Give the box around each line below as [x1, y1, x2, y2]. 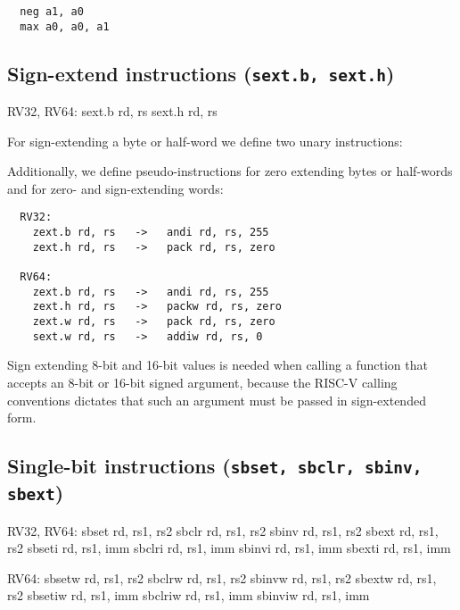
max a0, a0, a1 [20, 20, 110, 33]
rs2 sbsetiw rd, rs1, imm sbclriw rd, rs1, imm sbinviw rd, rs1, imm [7, 586, 370, 605]
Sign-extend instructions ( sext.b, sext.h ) [7, 59, 395, 87]
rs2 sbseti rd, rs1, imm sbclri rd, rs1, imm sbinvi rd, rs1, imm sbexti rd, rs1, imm [7, 539, 451, 557]
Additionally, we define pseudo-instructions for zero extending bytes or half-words [7, 162, 453, 180]
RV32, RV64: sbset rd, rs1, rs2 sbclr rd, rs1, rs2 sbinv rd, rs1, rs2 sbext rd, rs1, [7, 521, 439, 539]
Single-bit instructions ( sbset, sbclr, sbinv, [7, 452, 423, 480]
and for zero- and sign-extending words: [7, 179, 224, 197]
